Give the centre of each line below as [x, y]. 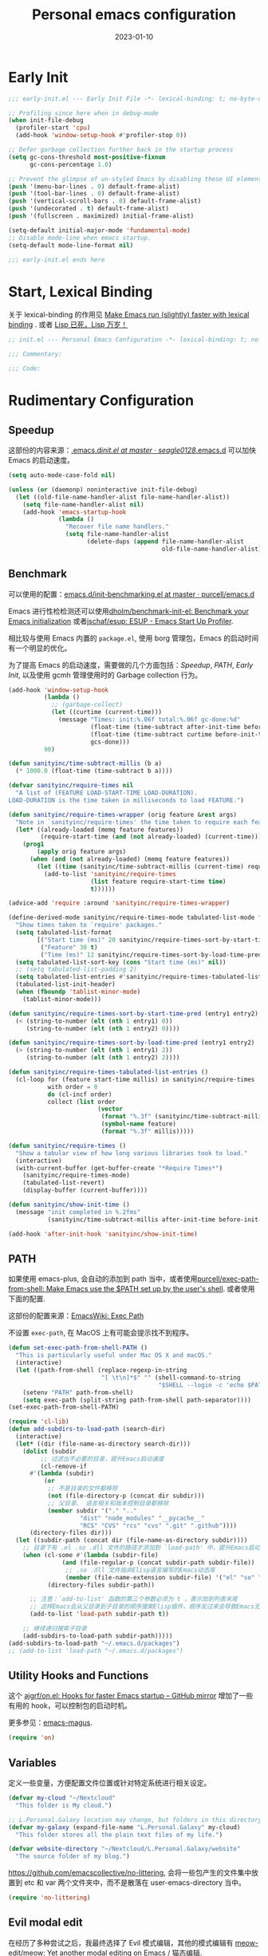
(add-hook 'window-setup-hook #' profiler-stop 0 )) [101, 136]
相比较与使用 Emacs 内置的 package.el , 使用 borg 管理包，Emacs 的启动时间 [134, 638]
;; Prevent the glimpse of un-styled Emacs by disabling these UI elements [137, 179]
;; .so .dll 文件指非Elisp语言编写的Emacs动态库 [140, 1570]
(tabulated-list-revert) [64, 1183]
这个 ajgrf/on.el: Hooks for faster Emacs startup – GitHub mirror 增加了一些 [131, 1696]
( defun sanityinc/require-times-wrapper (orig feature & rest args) [123, 814]
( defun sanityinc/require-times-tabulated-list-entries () [108, 1072]
